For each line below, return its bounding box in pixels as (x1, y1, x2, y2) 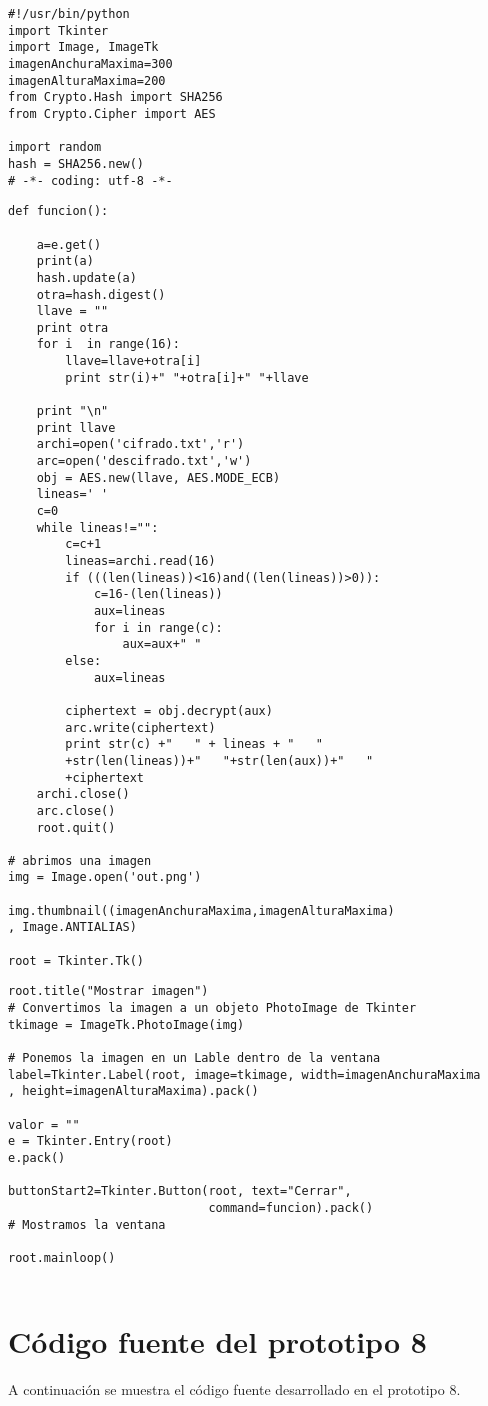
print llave (36, 420, 116, 435)
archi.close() (36, 787, 130, 802)
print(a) (36, 254, 94, 269)
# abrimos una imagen (8, 853, 152, 868)
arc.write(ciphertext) (65, 720, 216, 735)
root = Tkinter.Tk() (8, 953, 145, 968)
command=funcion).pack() (208, 1200, 374, 1215)
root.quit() (36, 820, 116, 835)
